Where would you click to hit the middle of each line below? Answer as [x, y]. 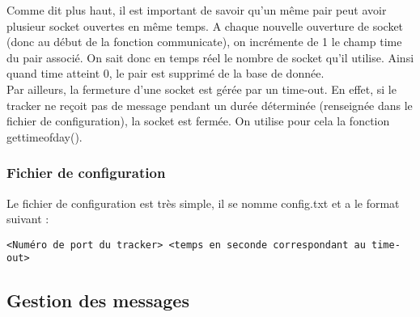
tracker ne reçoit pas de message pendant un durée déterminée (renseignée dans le [210, 105]
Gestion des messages [98, 300]
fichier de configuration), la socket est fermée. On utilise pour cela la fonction [198, 121]
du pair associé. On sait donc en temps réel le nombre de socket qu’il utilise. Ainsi [210, 57]
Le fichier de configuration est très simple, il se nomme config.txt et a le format [203, 203]
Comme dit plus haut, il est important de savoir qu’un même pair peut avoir [197, 10]
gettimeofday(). [45, 136]
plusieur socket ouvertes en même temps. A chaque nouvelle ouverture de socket [205, 25]
